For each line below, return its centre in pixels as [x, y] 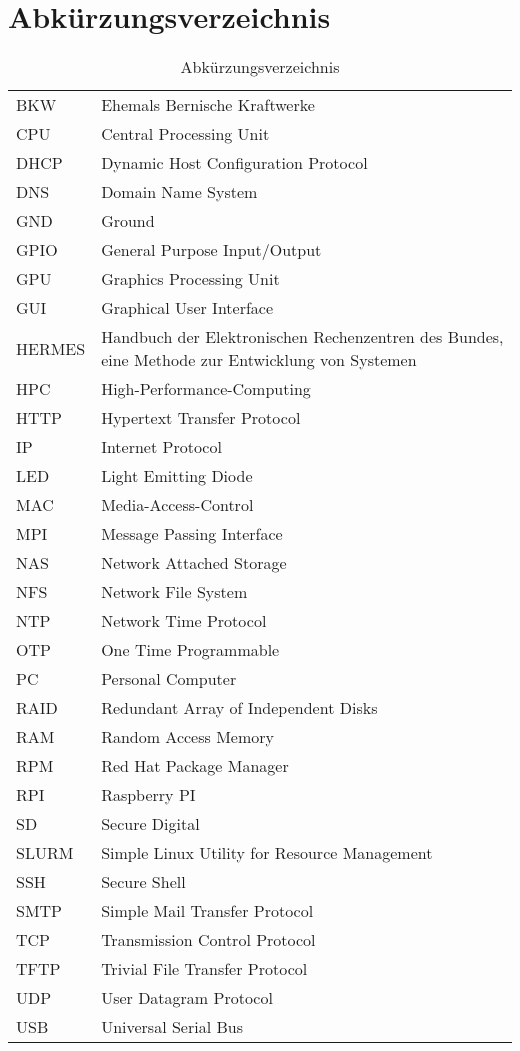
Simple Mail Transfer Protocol [207, 911]
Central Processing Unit [185, 134]
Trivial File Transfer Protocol [204, 969]
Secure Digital [150, 824]
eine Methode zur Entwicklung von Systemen [259, 360]
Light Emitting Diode [177, 476]
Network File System [174, 592]
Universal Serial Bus [172, 1027]
